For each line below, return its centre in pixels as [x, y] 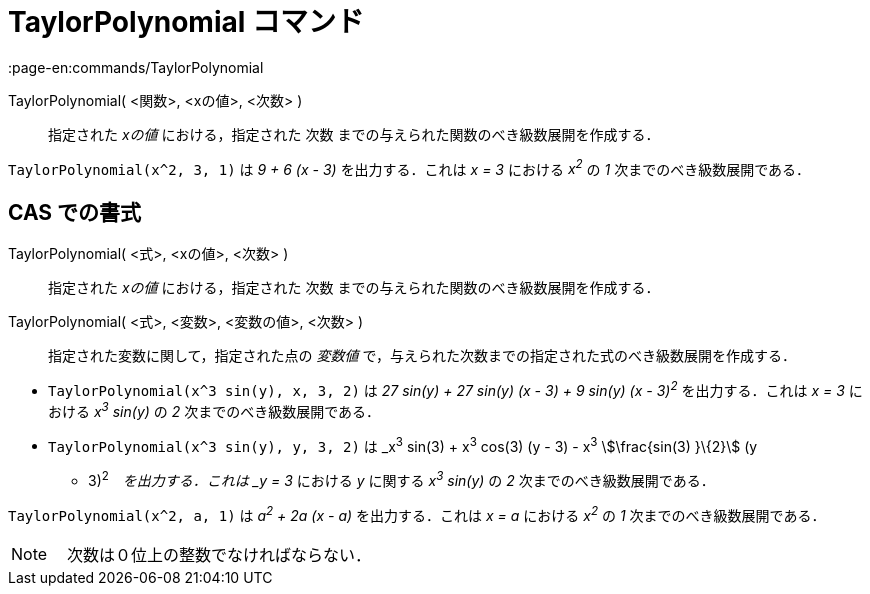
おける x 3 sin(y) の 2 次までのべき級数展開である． [214, 409]
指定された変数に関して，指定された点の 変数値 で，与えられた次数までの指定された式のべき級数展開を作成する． [422, 356]
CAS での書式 [75, 212]
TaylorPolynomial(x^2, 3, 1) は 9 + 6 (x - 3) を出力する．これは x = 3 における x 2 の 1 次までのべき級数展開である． [409, 167]
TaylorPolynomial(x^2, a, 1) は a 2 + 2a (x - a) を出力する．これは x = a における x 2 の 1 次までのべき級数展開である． [417, 513]
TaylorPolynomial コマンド [186, 22]
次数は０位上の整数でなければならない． [219, 554]
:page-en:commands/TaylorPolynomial [136, 67]
